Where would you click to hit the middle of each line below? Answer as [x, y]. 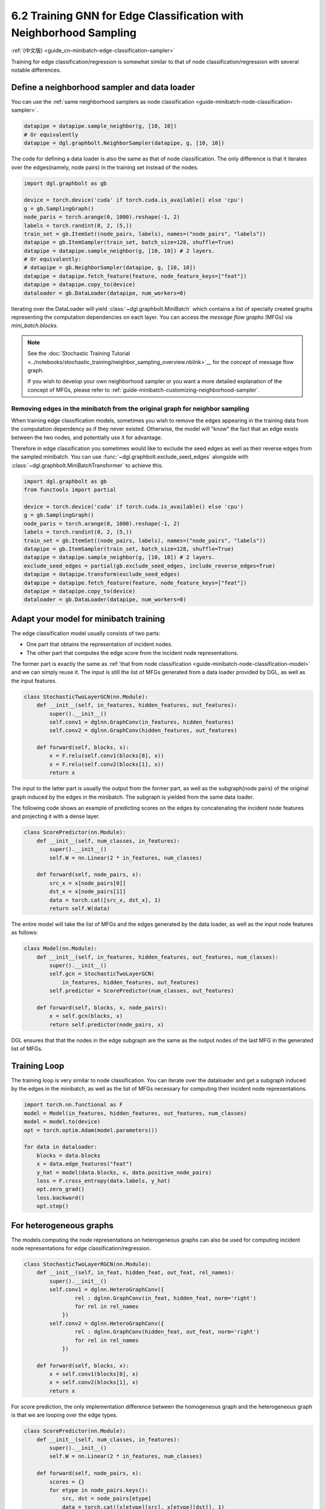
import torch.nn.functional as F [73, 1105]
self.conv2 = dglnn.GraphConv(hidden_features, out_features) [143, 731]
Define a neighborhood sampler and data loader [103, 87]
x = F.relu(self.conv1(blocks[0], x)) [107, 756]
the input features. [34, 681]
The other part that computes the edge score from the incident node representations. [132, 652]
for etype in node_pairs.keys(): [99, 1490]
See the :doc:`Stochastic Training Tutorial [79, 354]
